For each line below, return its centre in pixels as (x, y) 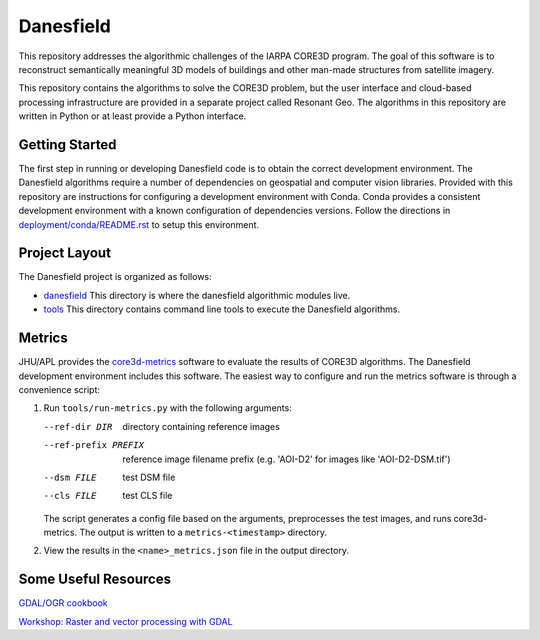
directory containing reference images (201, 426)
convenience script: (59, 389)
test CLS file (147, 496)
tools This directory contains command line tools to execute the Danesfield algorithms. (221, 309)
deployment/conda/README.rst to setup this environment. (139, 224)
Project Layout (65, 253)
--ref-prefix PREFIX (94, 445)
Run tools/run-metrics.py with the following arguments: (167, 408)
